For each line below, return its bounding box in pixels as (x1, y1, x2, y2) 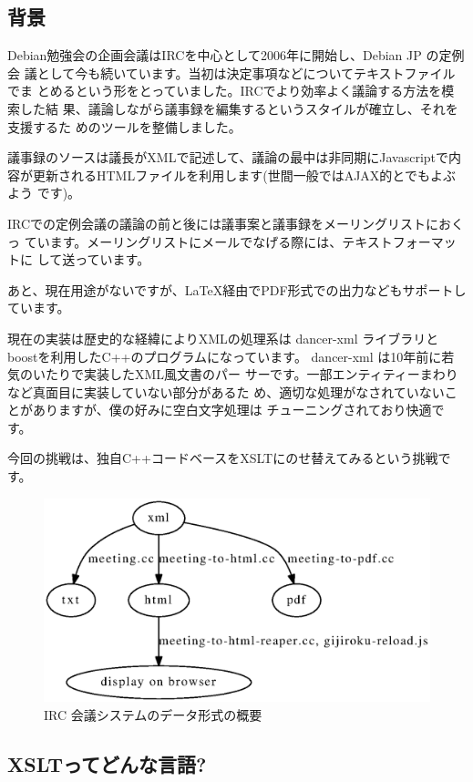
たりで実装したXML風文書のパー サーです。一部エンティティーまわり (45, 365, 458, 384)
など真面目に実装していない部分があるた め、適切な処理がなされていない (7, 382, 445, 401)
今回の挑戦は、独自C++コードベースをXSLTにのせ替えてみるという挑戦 (7, 448, 438, 468)
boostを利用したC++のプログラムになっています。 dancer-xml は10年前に (7, 346, 442, 365)
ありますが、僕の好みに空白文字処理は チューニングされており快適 (32, 400, 432, 419)
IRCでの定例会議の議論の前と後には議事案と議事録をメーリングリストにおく (7, 213, 465, 232)
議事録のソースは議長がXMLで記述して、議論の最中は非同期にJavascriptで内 (7, 148, 462, 167)
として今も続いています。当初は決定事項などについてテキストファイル (36, 63, 456, 82)
